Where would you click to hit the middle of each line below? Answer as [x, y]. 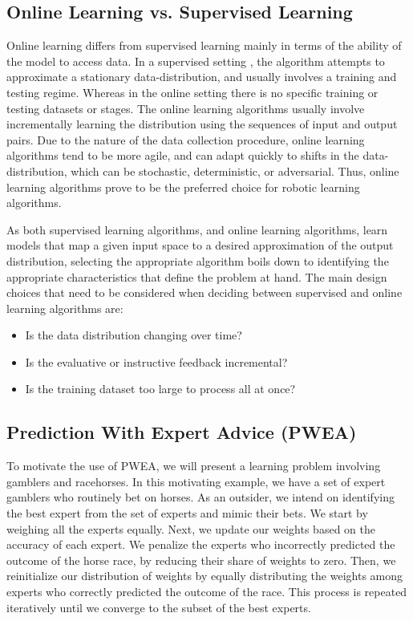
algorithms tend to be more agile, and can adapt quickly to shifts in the [183, 155]
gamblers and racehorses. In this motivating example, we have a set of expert [196, 481]
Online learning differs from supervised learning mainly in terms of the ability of [204, 45]
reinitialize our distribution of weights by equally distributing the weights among [205, 576]
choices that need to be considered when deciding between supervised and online [204, 292]
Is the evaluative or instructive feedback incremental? [156, 361]
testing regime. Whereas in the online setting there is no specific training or [192, 92]
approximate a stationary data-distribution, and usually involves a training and [202, 77]
